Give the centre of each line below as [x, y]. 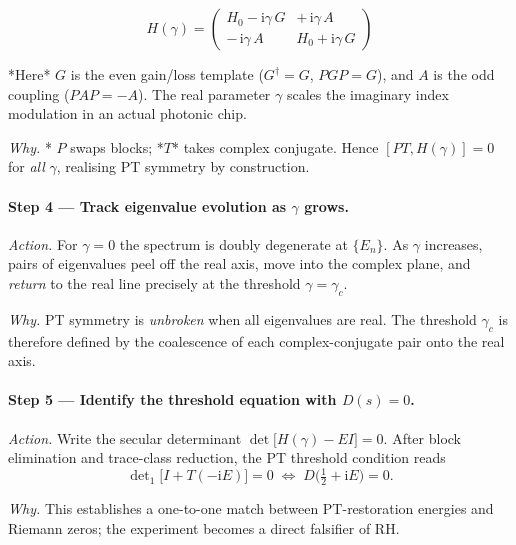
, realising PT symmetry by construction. [183, 166]
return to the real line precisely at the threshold [154, 282]
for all [26, 166]
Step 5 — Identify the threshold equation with [172, 399]
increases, [453, 243]
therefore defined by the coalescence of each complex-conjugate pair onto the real [256, 340]
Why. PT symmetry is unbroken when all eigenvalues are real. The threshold [242, 318]
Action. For [43, 243]
